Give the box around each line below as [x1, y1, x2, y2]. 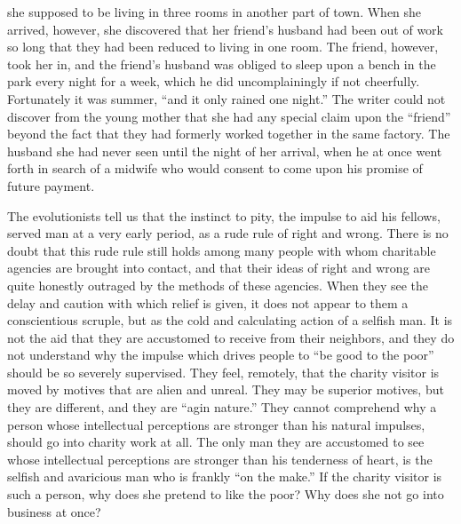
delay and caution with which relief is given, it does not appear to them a [7, 293, 409, 312]
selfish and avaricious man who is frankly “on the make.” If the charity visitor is [7, 467, 442, 486]
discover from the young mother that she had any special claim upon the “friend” [7, 107, 451, 125]
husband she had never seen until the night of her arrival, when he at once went [7, 141, 442, 160]
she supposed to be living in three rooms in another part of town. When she [7, 3, 422, 20]
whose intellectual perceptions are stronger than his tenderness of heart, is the [7, 449, 433, 468]
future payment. [7, 176, 95, 195]
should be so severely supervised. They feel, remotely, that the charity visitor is [7, 362, 440, 381]
